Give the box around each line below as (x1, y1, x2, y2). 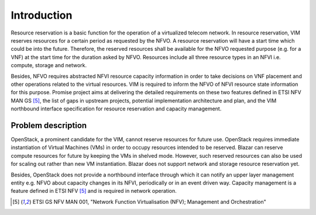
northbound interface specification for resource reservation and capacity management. (11, 105, 222, 112)
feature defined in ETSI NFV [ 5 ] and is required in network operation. (11, 188, 177, 195)
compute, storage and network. (11, 62, 87, 69)
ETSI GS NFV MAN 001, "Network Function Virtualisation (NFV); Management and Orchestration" (32, 198, 266, 205)
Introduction (11, 9, 73, 22)
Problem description (11, 120, 87, 130)
